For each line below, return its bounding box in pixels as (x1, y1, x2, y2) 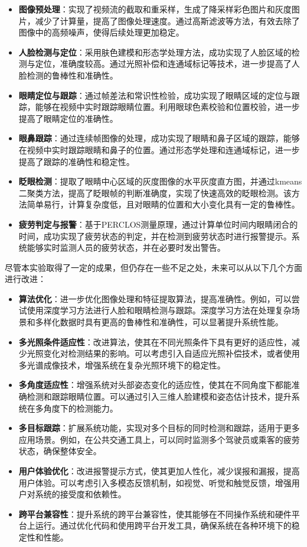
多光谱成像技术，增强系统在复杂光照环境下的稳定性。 (18, 358, 226, 371)
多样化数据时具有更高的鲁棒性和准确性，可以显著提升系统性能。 (35, 316, 283, 328)
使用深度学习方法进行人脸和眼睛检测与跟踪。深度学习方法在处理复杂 (27, 304, 292, 316)
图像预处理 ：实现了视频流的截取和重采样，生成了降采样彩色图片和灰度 (18, 3, 292, 15)
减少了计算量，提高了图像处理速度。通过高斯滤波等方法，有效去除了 (35, 14, 300, 27)
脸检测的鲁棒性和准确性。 (18, 69, 118, 81)
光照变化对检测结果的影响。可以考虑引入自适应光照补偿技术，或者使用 (27, 347, 300, 360)
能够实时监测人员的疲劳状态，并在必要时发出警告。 (27, 241, 226, 254)
